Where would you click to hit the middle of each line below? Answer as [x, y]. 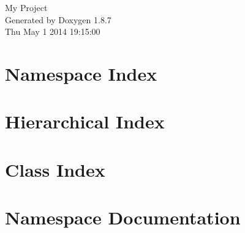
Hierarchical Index [85, 121]
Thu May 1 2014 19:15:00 [53, 31]
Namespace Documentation [123, 217]
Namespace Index [81, 73]
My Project [26, 7]
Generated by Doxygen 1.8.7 [58, 19]
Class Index [55, 169]
